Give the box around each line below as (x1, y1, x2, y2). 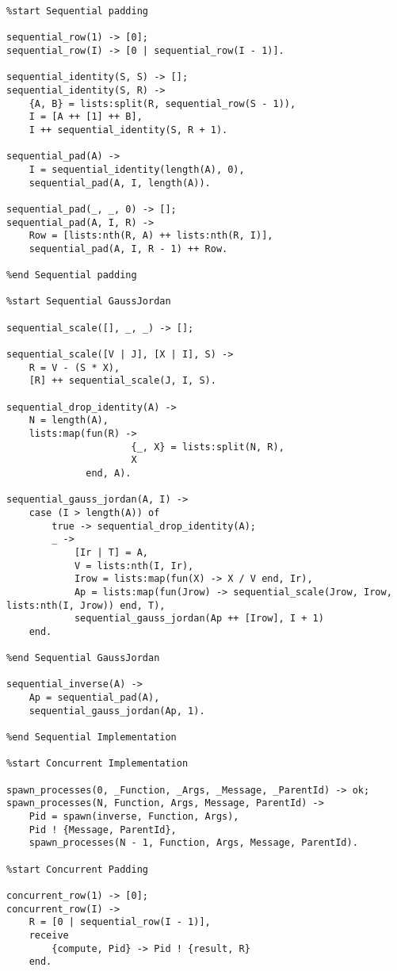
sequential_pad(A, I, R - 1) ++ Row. (29, 243, 228, 254)
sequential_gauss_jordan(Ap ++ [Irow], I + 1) (74, 613, 324, 625)
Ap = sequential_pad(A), (29, 692, 160, 704)
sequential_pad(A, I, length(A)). (29, 177, 211, 189)
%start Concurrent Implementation (6, 758, 189, 770)
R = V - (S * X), (29, 361, 120, 373)
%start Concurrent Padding (6, 863, 148, 875)
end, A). (86, 467, 132, 479)
